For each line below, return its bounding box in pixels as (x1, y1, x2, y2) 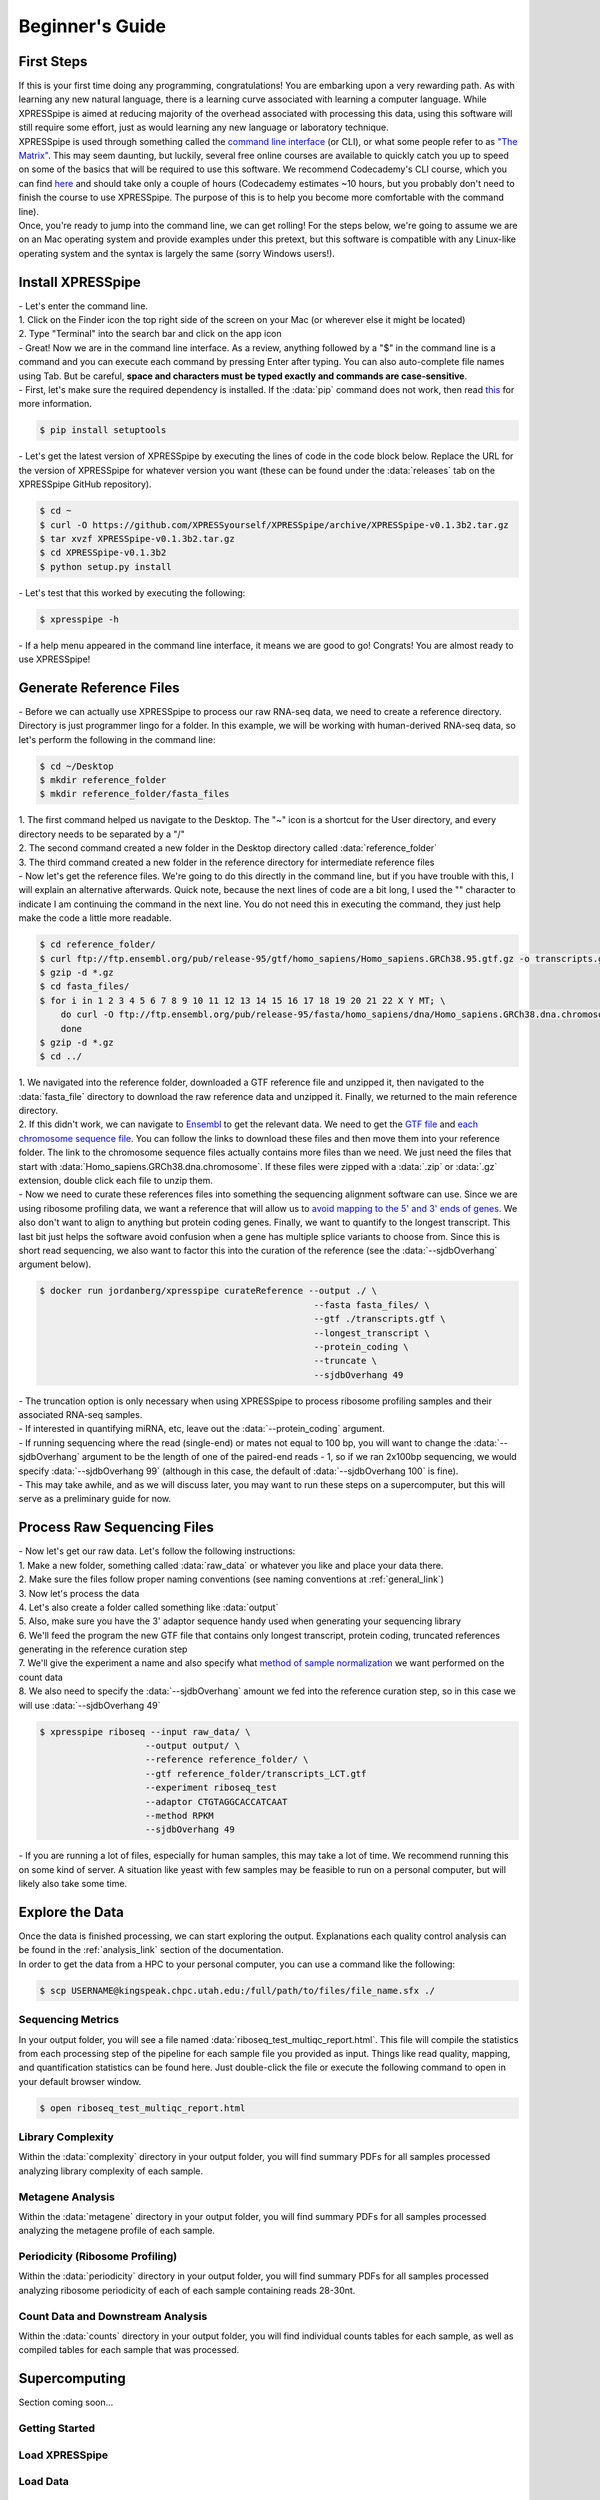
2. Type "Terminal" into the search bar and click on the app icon (18, 328, 282, 340)
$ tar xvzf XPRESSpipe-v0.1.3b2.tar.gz (39, 533, 235, 544)
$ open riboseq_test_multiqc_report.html (39, 2102, 246, 2114)
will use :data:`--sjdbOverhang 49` (18, 1699, 161, 1711)
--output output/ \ (145, 1740, 240, 1751)
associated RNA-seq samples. (18, 1409, 143, 1421)
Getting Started (18, 2421, 95, 2435)
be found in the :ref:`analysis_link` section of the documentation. (18, 1944, 284, 1956)
